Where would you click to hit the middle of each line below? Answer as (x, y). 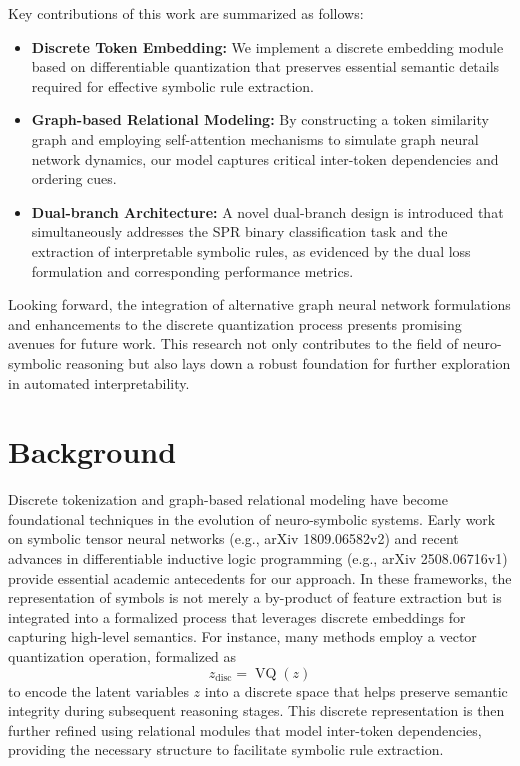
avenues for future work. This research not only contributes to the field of (233, 343)
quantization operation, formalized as (122, 655)
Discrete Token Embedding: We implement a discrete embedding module (267, 46)
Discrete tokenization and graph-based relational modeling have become (228, 499)
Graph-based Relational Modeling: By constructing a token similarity (260, 119)
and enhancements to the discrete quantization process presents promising (235, 323)
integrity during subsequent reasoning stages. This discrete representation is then (256, 710)
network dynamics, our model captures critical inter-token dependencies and (265, 158)
